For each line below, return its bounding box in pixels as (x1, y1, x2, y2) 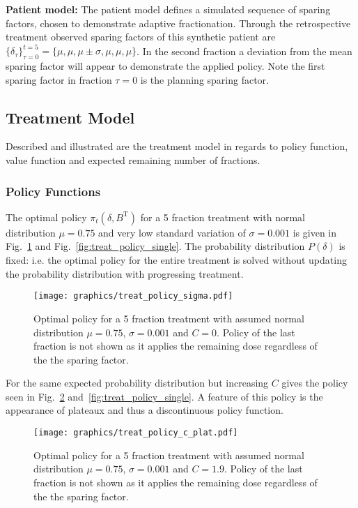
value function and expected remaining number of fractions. (6, 153, 260, 167)
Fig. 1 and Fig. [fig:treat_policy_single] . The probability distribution (6, 239, 305, 253)
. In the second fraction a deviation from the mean (137, 43, 352, 58)
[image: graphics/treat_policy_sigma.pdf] (33, 291, 233, 301)
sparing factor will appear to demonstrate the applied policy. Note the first (6, 59, 325, 73)
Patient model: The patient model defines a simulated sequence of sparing (6, 2, 331, 16)
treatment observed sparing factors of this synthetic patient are (6, 29, 276, 44)
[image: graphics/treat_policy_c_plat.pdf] (33, 428, 238, 438)
